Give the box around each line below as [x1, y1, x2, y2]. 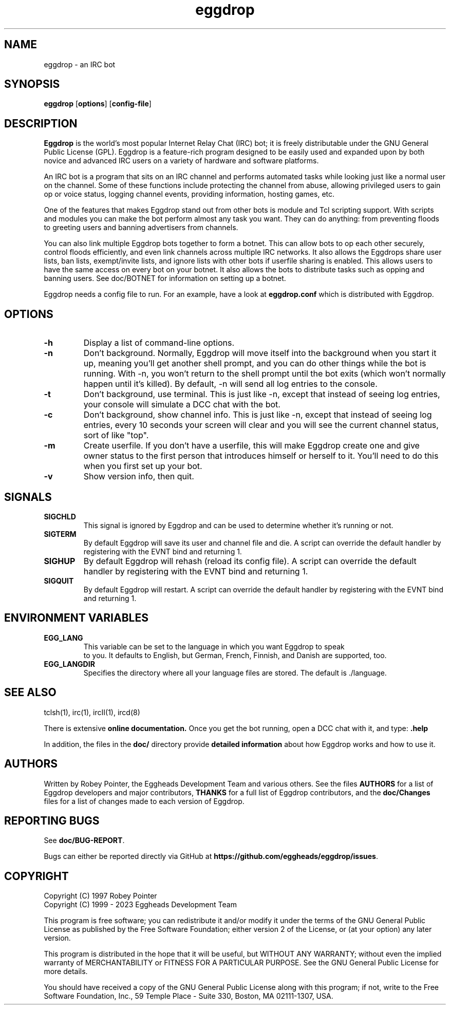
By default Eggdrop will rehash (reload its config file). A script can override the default [83, 555, 417, 566]
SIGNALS [4, 490, 52, 503]
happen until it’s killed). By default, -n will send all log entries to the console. [83, 379, 378, 389]
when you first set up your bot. [83, 461, 202, 472]
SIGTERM [44, 529, 77, 538]
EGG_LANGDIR [44, 659, 95, 668]
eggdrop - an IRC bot [44, 60, 116, 69]
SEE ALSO [4, 686, 57, 699]
